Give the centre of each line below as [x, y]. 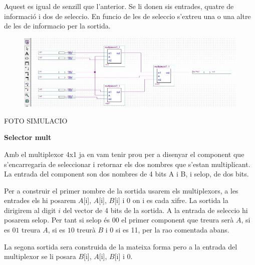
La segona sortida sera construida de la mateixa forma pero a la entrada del [121, 246]
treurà [86, 230]
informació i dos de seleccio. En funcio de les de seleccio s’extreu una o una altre [127, 16]
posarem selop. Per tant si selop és [57, 220]
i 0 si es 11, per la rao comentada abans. [167, 230]
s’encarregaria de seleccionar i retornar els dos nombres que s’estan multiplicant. [127, 164]
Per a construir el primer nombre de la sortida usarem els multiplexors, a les [121, 190]
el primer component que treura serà [178, 220]
